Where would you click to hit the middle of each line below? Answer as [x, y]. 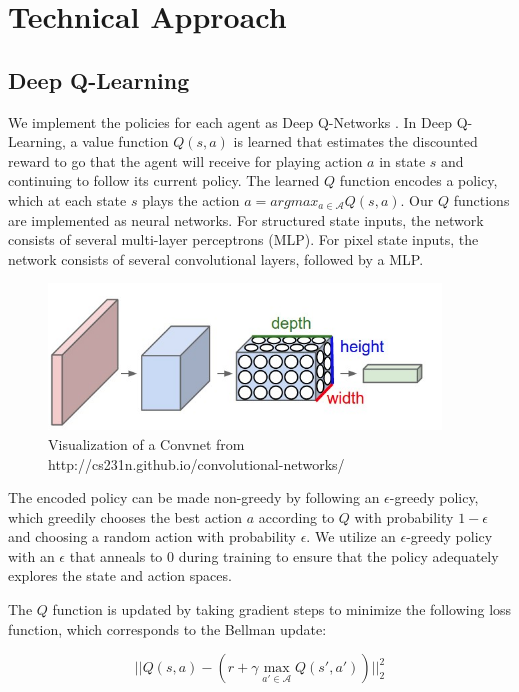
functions [481, 199]
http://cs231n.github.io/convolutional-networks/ [196, 463]
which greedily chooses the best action [125, 516]
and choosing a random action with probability [152, 536]
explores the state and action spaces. [120, 575]
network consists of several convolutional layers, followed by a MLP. [216, 258]
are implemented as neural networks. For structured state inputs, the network [246, 219]
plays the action [191, 199]
